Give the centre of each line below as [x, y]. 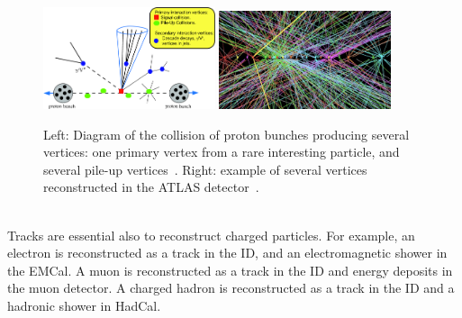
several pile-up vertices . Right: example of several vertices [205, 169]
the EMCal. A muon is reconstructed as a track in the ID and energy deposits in [230, 270]
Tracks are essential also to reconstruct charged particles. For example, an [211, 235]
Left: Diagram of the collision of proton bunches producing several [226, 134]
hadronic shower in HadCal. [84, 305]
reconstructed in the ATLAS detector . [151, 187]
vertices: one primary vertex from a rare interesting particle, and [222, 152]
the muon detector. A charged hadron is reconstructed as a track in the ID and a [231, 288]
